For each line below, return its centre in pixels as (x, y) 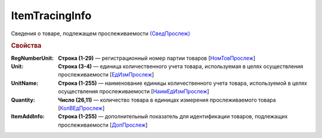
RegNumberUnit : (32, 58)
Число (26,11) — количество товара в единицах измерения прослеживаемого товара (167, 100)
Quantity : (23, 100)
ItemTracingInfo (51, 16)
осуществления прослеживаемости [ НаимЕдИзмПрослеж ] (134, 91)
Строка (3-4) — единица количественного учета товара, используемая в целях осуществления (181, 66)
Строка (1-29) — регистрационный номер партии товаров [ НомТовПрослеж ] (157, 58)
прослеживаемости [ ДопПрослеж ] (103, 125)
